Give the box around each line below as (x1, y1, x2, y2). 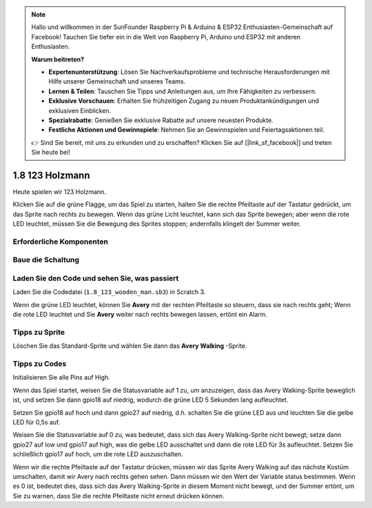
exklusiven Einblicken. (48, 106, 112, 115)
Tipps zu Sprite (12, 327, 65, 337)
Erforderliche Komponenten (12, 237, 108, 246)
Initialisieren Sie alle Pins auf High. (12, 373, 110, 382)
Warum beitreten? (31, 55, 85, 63)
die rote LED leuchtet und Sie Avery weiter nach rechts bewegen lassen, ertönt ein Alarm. (12, 311, 268, 319)
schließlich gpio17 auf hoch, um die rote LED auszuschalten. (12, 450, 183, 458)
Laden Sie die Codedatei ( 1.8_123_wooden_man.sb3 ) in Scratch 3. (12, 288, 206, 296)
